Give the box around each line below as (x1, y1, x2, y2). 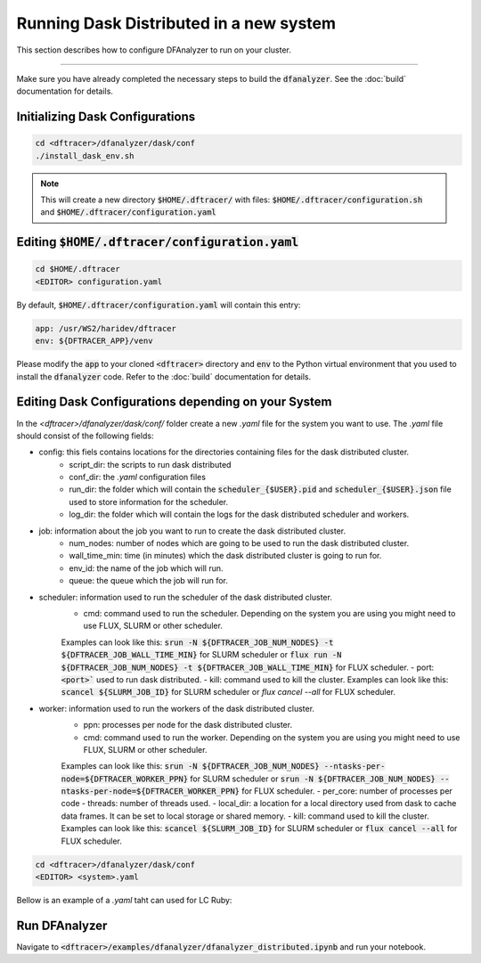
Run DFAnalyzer (16, 918, 108, 933)
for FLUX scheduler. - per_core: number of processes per (241, 786, 453, 796)
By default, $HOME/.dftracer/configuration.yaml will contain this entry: (16, 299, 301, 310)
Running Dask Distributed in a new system (16, 13, 337, 33)
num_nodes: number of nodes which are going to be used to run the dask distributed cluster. (69, 538, 410, 549)
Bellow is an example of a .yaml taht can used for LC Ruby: (16, 894, 232, 905)
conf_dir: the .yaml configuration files (69, 472, 207, 483)
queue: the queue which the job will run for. (69, 575, 229, 586)
